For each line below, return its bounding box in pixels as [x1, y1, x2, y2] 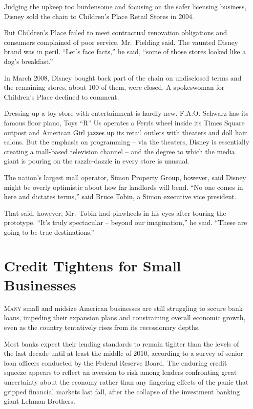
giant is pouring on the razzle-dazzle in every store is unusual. [4, 156, 190, 166]
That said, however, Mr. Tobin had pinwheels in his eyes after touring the [4, 207, 226, 218]
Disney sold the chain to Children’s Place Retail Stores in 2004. [4, 11, 194, 21]
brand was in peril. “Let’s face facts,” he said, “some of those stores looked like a [4, 46, 246, 57]
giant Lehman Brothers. [4, 396, 75, 406]
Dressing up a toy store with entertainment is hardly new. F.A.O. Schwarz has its [4, 108, 249, 118]
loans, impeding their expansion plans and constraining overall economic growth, [4, 312, 246, 323]
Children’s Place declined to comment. [4, 91, 119, 102]
